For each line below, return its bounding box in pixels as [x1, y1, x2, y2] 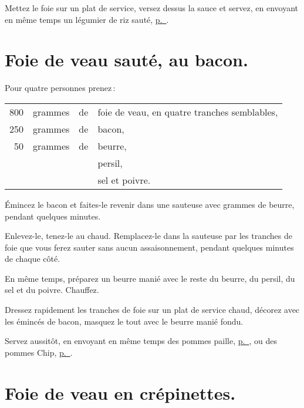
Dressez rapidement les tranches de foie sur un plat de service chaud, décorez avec [5, 304, 300, 316]
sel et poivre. [97, 173, 151, 187]
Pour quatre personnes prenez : [5, 82, 116, 94]
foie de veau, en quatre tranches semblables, [97, 104, 278, 119]
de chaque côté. [5, 252, 60, 265]
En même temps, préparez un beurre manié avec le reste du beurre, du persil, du [5, 272, 295, 284]
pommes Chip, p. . [5, 346, 73, 358]
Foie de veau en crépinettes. [5, 380, 236, 404]
